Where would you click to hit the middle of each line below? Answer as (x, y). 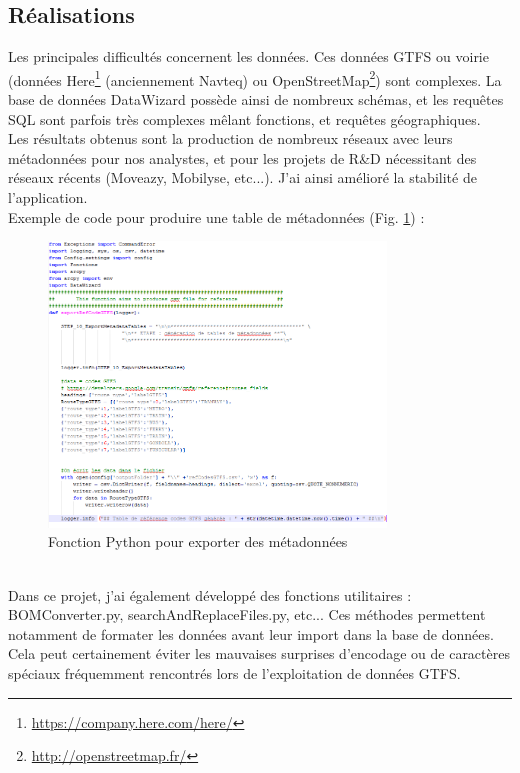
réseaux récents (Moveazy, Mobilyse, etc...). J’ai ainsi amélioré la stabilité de (242, 177)
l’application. (48, 197)
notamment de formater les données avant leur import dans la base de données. (251, 633)
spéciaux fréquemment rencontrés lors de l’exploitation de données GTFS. (234, 673)
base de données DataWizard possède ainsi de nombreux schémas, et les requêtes (256, 99)
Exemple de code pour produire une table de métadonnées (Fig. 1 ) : (216, 216)
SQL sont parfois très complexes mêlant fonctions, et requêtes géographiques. (244, 118)
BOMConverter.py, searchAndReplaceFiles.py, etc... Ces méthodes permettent (247, 614)
